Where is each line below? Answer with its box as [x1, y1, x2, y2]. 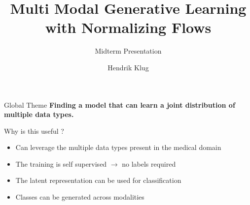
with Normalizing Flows [45, 17, 212, 37]
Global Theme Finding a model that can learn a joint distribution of [4, 99, 235, 110]
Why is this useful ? [4, 125, 64, 136]
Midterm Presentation [95, 46, 162, 56]
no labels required [122, 158, 176, 169]
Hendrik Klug [107, 62, 149, 72]
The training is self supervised [15, 158, 107, 169]
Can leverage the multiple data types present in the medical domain [15, 142, 221, 152]
